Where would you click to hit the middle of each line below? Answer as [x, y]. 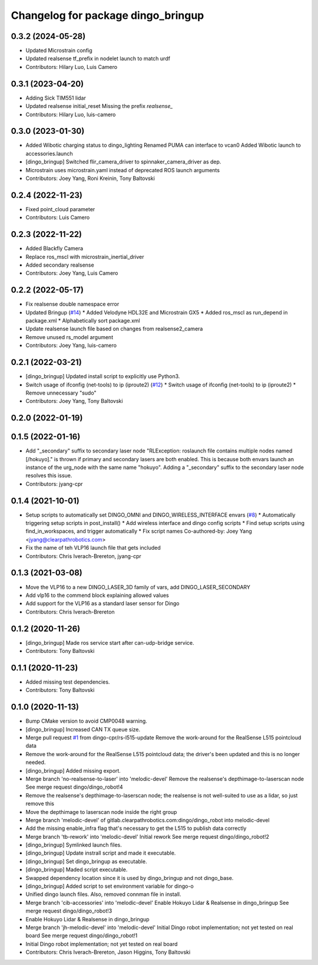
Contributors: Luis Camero [58, 218]
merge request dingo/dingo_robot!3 [69, 911]
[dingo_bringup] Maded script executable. [77, 869]
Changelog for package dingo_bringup [107, 15]
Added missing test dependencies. [68, 682]
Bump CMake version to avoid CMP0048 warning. [86, 721]
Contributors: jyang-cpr [54, 484]
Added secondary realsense [60, 265]
